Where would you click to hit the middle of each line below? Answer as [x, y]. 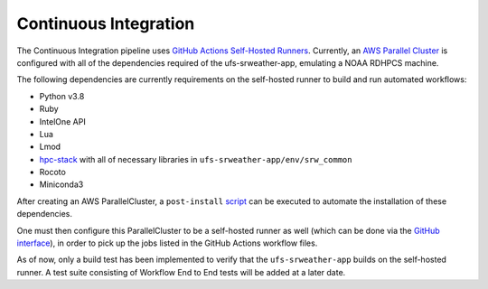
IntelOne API [62, 121]
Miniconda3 [61, 184]
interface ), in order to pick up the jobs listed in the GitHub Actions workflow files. [167, 243]
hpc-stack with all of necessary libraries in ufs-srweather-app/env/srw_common [196, 159]
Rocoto [53, 172]
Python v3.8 [62, 96]
